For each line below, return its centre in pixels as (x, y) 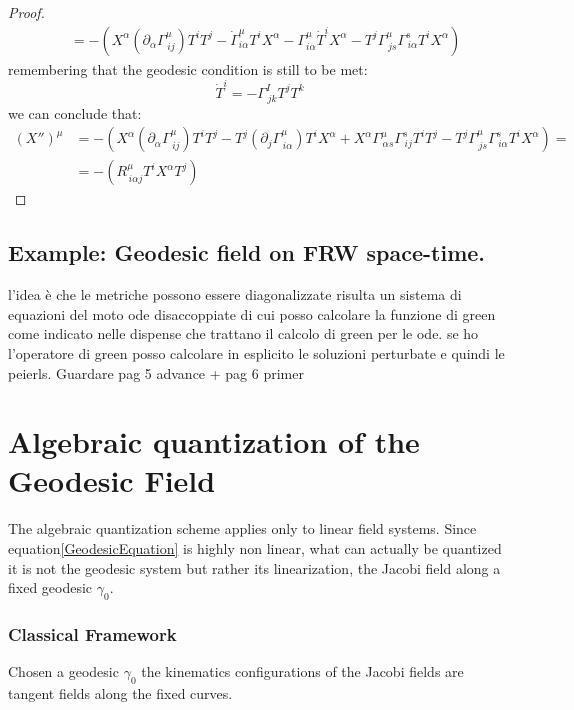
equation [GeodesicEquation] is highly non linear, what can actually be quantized (255, 548)
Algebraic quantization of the (214, 441)
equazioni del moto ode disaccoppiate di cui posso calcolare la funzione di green (252, 313)
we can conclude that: (75, 112)
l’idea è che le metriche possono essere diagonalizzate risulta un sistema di (235, 294)
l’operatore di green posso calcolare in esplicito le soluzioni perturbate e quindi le (256, 352)
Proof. (26, 12)
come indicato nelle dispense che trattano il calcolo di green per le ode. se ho (243, 333)
